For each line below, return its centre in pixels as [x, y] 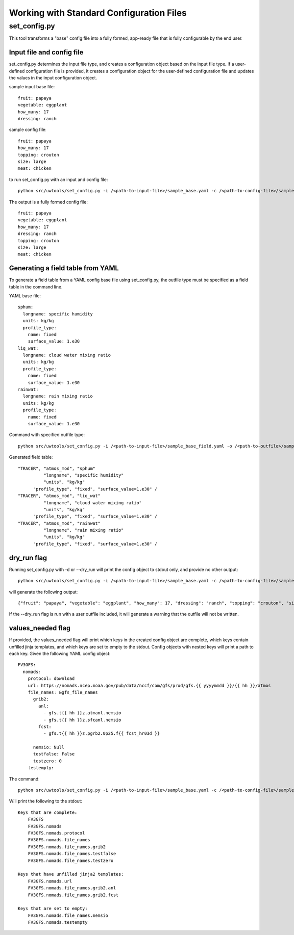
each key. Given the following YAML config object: [60, 654]
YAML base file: [25, 296]
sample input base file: [32, 87]
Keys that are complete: [48, 812]
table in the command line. [36, 286]
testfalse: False [54, 754]
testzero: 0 [48, 761]
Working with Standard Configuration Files [98, 13]
